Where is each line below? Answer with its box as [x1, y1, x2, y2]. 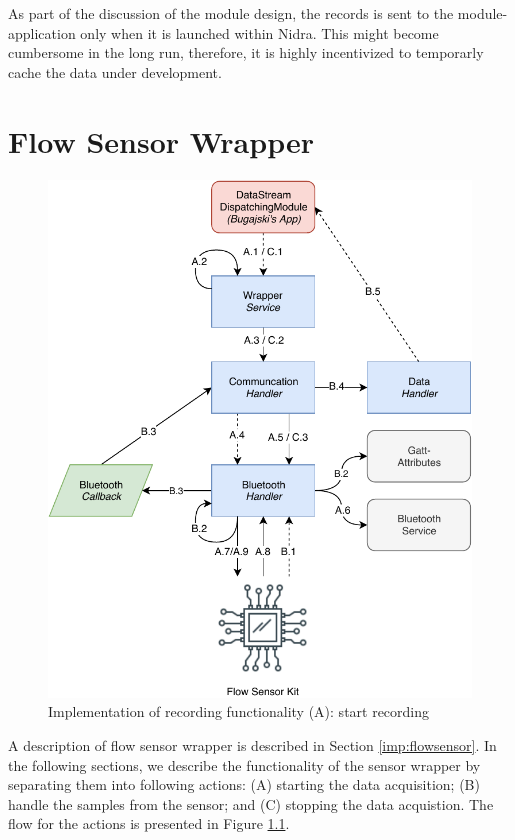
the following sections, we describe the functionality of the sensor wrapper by [8, 754, 481, 775]
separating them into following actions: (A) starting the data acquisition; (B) [8, 774, 480, 795]
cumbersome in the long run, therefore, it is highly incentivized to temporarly [8, 42, 484, 63]
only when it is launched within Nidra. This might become [80, 22, 439, 43]
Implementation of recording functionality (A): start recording [48, 701, 430, 722]
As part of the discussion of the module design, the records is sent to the [8, 3, 454, 23]
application [8, 22, 76, 43]
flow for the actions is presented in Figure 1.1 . [8, 813, 290, 834]
